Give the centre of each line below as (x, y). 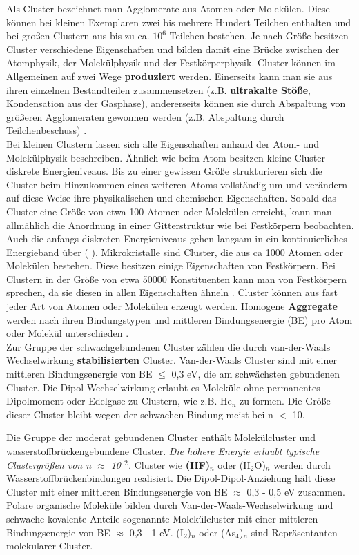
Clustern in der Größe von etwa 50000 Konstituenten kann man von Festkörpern (177, 279)
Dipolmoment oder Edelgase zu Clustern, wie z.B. (112, 401)
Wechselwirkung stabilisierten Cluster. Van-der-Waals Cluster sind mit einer (172, 360)
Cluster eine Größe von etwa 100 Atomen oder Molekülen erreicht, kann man (169, 211)
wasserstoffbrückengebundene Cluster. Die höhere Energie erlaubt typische (163, 451)
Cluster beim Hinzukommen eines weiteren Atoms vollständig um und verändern (177, 184)
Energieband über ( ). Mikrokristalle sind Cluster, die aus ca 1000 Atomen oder (175, 252)
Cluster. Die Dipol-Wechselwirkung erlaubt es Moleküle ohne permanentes (163, 387)
